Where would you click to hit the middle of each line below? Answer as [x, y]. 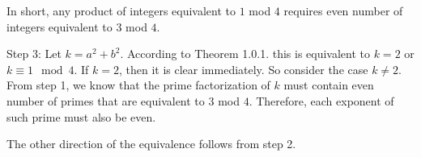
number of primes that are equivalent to [106, 100]
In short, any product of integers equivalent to [121, 10]
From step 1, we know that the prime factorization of [138, 85]
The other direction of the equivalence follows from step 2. [151, 144]
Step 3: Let [34, 54]
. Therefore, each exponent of [321, 100]
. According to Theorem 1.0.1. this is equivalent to [245, 54]
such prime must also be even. [81, 116]
